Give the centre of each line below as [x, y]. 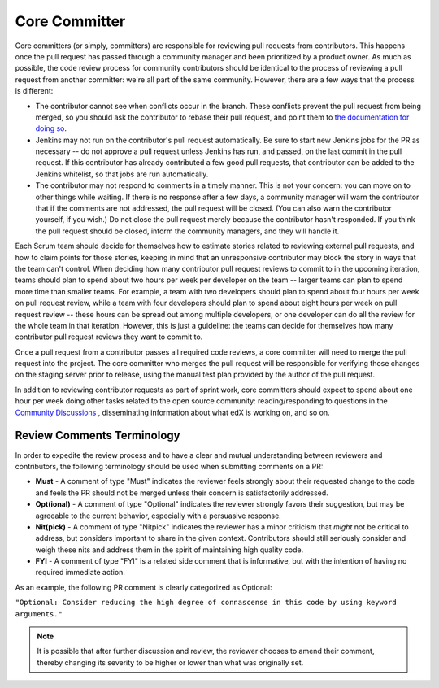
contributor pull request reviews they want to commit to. [109, 337]
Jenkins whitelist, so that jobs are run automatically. [122, 174]
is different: [34, 91]
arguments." [39, 614]
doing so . [51, 128]
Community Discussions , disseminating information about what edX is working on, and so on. [172, 412]
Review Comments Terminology [98, 435]
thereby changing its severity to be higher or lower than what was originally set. [170, 662]
